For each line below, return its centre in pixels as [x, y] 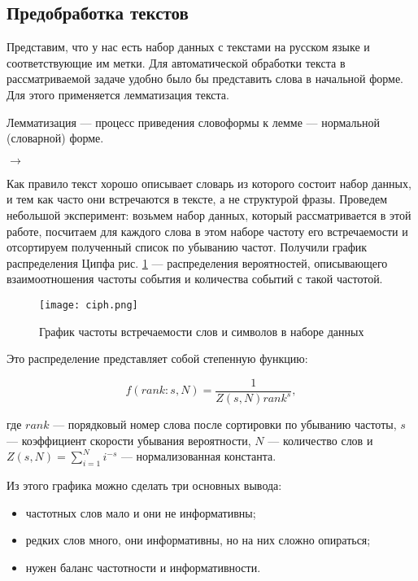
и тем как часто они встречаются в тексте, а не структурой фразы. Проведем [197, 199]
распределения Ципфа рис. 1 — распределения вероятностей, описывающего [197, 262]
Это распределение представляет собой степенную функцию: [157, 358]
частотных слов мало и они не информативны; [141, 512]
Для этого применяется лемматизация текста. [118, 94]
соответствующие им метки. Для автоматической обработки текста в [176, 62]
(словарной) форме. [55, 138]
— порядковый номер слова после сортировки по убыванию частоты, [225, 424]
